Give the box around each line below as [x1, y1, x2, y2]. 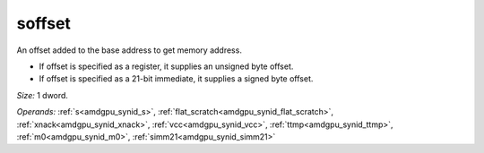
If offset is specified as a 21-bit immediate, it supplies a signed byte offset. [39, 73, 314, 84]
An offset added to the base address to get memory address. [16, 45, 242, 55]
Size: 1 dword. [16, 89, 69, 100]
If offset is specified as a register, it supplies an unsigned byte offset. [39, 61, 294, 72]
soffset [16, 13, 72, 33]
